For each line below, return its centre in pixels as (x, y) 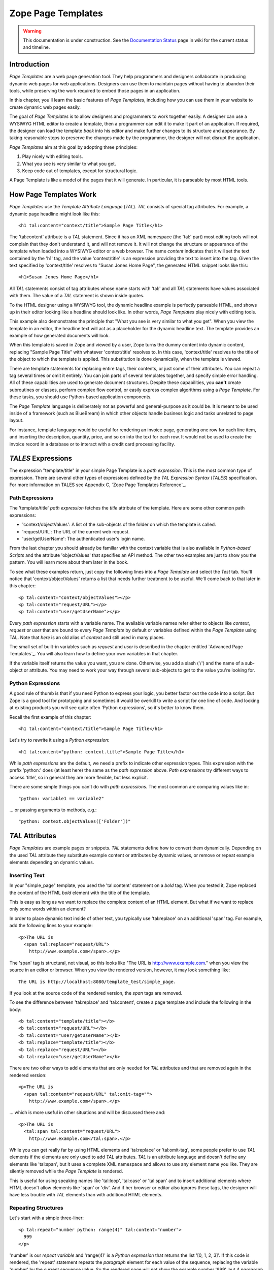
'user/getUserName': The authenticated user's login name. (83, 538)
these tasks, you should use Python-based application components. (80, 397)
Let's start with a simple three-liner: (46, 1218)
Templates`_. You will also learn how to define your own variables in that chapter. (94, 654)
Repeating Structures (36, 1208)
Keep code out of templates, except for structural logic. (80, 171)
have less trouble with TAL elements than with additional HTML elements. (86, 1195)
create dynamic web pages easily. (45, 107)
